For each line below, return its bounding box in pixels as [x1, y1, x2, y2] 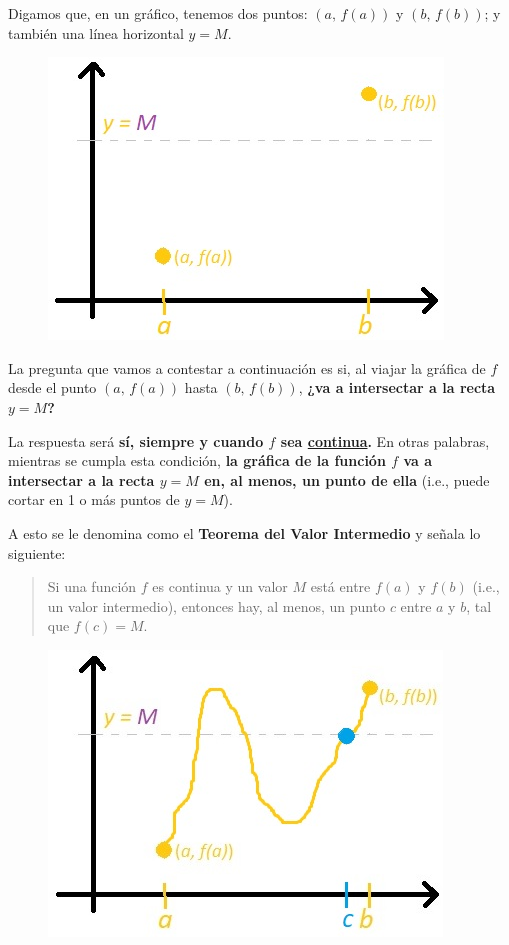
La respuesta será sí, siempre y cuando [8, 430, 264, 451]
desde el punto [8, 377, 97, 398]
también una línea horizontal [8, 22, 184, 43]
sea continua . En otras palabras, [280, 430, 490, 451]
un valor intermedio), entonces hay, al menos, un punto [47, 595, 386, 616]
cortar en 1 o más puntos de [8, 489, 180, 510]
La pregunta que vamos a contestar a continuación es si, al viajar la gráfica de [8, 357, 486, 378]
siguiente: [8, 542, 66, 563]
